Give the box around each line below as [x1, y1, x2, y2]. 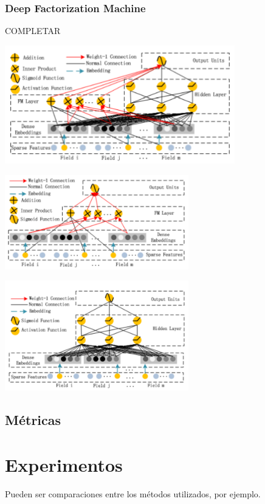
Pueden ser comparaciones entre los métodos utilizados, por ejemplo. [5, 487, 261, 500]
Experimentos [5, 452, 123, 477]
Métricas [5, 410, 61, 429]
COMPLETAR [5, 24, 61, 37]
